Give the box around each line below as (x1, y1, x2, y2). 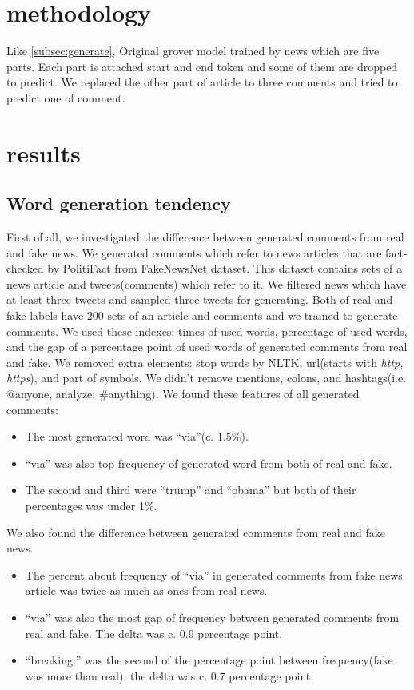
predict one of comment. (6, 89, 125, 106)
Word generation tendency (6, 191, 231, 216)
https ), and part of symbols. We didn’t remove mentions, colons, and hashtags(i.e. (6, 369, 407, 386)
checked (6, 260, 44, 277)
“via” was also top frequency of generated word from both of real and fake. (25, 454, 392, 471)
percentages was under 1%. (25, 497, 157, 513)
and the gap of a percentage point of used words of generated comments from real (6, 338, 408, 355)
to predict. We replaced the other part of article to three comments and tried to (6, 74, 398, 90)
